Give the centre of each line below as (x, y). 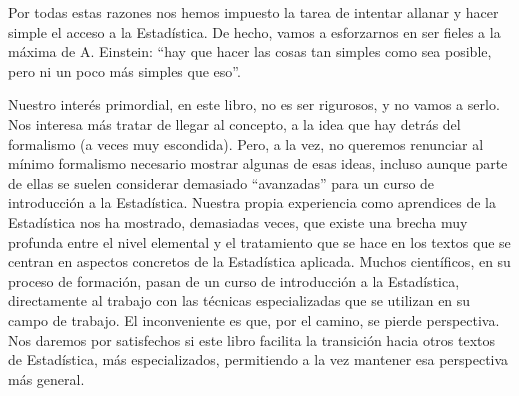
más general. (46, 378)
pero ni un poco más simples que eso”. (124, 70)
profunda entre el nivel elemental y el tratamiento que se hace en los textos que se (259, 241)
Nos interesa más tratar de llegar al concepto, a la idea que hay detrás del (234, 123)
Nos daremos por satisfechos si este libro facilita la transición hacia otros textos (252, 339)
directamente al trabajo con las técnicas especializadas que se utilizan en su (239, 300)
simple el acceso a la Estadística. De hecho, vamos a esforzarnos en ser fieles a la (254, 31)
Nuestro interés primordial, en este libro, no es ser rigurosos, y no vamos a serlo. (254, 104)
